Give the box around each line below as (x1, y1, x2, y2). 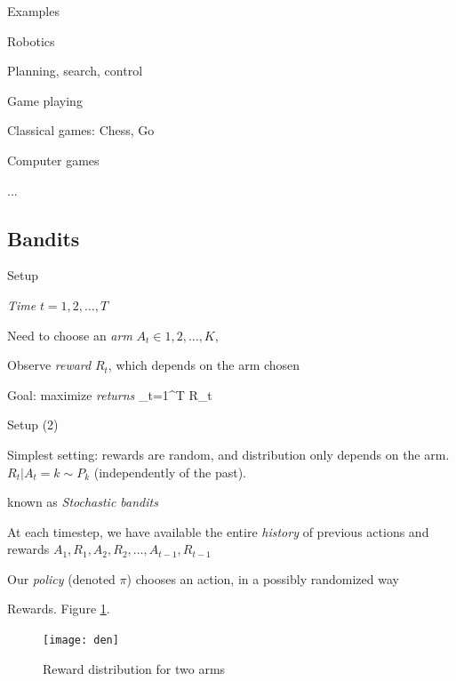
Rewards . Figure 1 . (7, 599, 110, 618)
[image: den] (43, 634, 119, 647)
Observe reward (7, 356, 92, 374)
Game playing (7, 91, 83, 109)
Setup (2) (7, 415, 59, 434)
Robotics (7, 31, 55, 50)
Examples (7, 2, 60, 20)
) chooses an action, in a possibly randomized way (126, 569, 399, 588)
